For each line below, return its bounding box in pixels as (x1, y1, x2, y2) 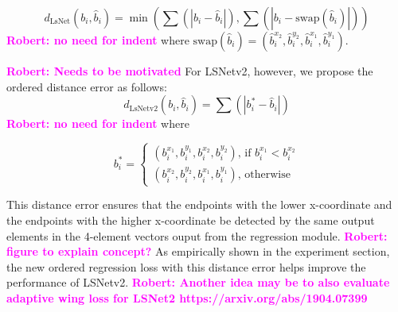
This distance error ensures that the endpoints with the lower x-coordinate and (6, 196, 392, 213)
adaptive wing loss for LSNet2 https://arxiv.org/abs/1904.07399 (6, 289, 368, 306)
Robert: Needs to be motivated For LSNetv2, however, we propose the (6, 63, 373, 79)
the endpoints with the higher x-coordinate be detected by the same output (6, 211, 375, 228)
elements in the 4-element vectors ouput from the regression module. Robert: (6, 227, 388, 244)
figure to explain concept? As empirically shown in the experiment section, (6, 243, 390, 260)
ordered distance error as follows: (6, 78, 167, 94)
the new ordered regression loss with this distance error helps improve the (6, 258, 366, 275)
